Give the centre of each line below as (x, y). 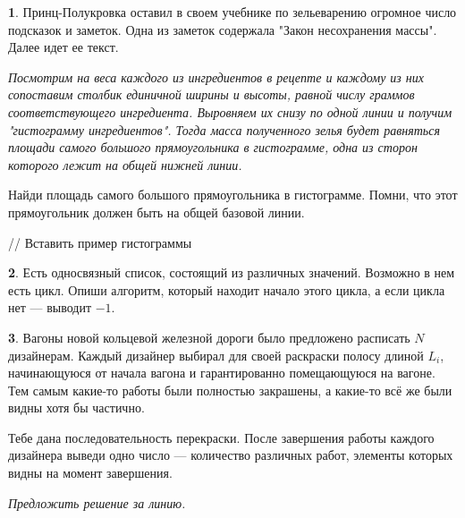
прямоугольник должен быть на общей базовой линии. (156, 212)
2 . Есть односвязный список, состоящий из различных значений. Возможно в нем (232, 272)
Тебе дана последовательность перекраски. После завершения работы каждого (221, 437)
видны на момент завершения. (90, 473)
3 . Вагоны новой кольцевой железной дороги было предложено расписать (209, 337)
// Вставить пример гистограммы (100, 242)
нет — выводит (50, 307)
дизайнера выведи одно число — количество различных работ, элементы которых (231, 455)
